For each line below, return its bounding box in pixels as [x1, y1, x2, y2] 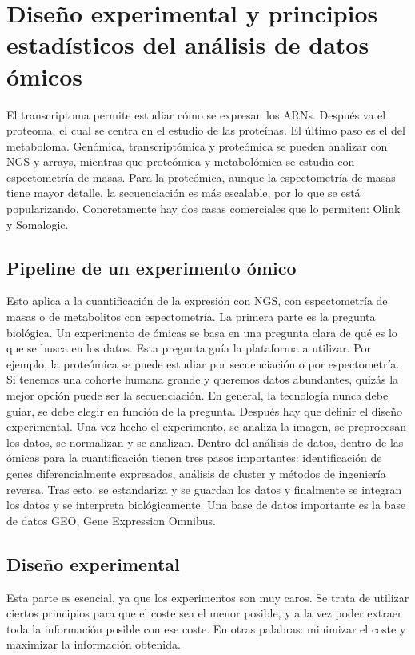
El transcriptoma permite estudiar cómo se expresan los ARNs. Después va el [6, 106, 386, 123]
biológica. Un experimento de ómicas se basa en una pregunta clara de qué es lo [6, 323, 397, 340]
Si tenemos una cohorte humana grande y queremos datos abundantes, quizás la [6, 371, 399, 388]
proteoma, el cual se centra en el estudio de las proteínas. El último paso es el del [6, 122, 405, 139]
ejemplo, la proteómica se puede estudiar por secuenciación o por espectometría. [6, 355, 400, 372]
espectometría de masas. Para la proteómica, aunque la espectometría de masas [6, 168, 396, 185]
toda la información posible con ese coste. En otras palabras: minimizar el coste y [6, 620, 406, 637]
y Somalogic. [6, 215, 69, 232]
